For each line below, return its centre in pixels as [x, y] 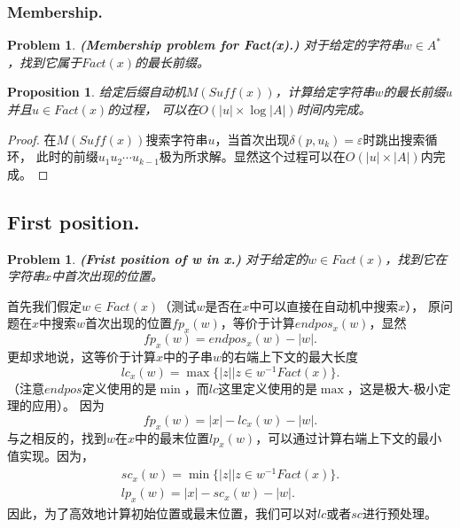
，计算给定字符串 [325, 92]
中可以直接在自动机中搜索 [324, 305]
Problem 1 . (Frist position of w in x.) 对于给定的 [158, 258]
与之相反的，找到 [57, 437]
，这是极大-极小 [393, 388]
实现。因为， [56, 456]
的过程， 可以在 [153, 109]
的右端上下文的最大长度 [290, 356]
